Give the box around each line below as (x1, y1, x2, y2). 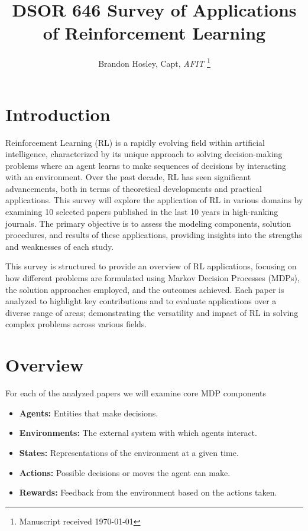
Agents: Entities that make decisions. (19, 406, 158, 419)
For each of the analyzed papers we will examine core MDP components (5, 387, 267, 399)
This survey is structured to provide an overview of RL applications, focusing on (5, 260, 297, 272)
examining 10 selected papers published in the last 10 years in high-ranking (5, 206, 278, 218)
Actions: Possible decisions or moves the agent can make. (19, 466, 231, 478)
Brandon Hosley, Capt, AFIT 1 (98, 56, 210, 69)
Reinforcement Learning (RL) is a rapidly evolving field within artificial (5, 136, 265, 148)
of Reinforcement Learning (43, 21, 266, 45)
